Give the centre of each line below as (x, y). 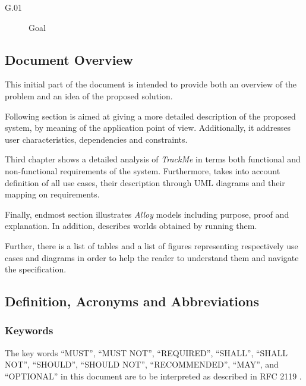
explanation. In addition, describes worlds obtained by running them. (131, 226)
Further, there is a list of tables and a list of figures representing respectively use (152, 245)
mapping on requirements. (52, 194)
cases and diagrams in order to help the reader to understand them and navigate (152, 257)
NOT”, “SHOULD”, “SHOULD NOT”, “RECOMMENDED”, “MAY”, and (142, 364)
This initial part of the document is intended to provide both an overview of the (151, 84)
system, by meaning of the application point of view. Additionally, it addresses (148, 128)
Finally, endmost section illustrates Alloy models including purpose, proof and (147, 214)
